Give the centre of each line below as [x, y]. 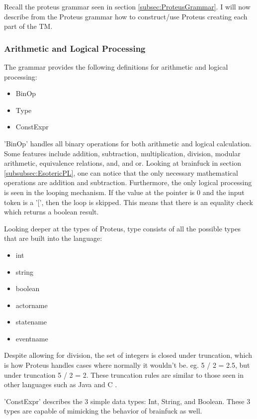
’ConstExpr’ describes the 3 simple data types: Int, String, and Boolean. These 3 [127, 401]
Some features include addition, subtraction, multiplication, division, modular [122, 153]
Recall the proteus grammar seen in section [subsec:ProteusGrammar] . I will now [127, 6]
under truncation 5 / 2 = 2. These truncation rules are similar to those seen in [124, 374]
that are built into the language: [53, 238]
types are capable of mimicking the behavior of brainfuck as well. [103, 411]
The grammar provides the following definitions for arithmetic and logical [116, 67]
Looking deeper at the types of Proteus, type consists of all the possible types [122, 228]
